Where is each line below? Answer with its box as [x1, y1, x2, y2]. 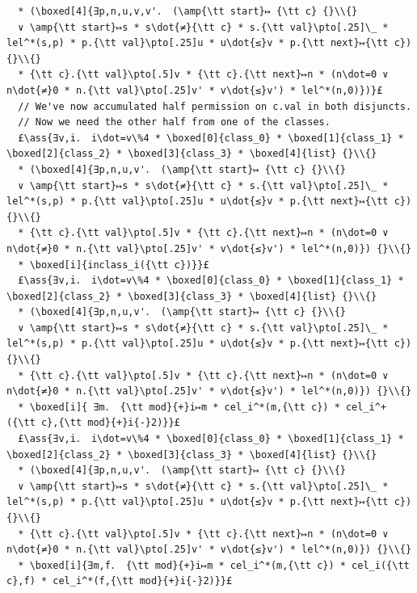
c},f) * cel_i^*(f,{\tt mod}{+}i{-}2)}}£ [6, 575, 233, 587]
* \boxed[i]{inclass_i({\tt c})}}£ [18, 259, 209, 271]
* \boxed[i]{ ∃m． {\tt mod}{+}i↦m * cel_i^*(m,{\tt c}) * [18, 401, 340, 413]
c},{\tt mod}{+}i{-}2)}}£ [40, 417, 180, 429]
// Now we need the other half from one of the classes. [18, 116, 331, 128]
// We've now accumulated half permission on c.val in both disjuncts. [18, 100, 412, 112]
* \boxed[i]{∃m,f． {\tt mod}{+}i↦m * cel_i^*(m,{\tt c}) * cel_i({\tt [18, 559, 410, 571]
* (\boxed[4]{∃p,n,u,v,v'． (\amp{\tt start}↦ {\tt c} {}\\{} [18, 6, 358, 17]
